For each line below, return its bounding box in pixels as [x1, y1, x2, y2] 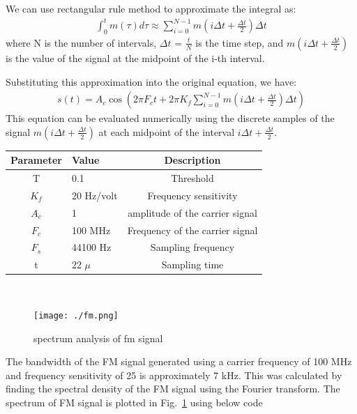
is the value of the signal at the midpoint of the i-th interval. [6, 50, 265, 65]
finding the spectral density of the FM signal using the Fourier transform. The [6, 381, 340, 396]
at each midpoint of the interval [98, 124, 235, 139]
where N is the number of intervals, [6, 35, 157, 49]
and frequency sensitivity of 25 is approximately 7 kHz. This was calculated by [6, 367, 342, 382]
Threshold [171, 171, 214, 185]
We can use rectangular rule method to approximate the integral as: [6, 1, 296, 15]
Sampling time [161, 257, 224, 272]
